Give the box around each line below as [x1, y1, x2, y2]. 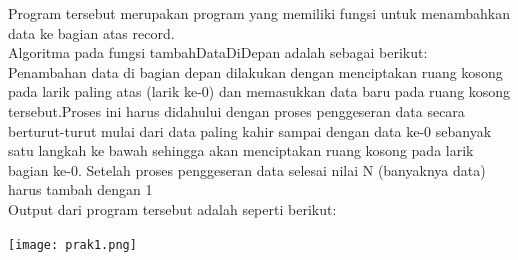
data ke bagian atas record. [8, 22, 175, 43]
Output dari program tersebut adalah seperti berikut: [8, 198, 337, 219]
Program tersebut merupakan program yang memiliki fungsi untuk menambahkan [8, 3, 510, 23]
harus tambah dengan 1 [8, 179, 153, 200]
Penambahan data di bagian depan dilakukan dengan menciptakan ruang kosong [8, 61, 503, 82]
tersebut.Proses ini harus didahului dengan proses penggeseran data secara [8, 100, 465, 121]
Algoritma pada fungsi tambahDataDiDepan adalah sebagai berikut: [8, 42, 428, 63]
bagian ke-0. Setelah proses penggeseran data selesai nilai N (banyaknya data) [8, 159, 486, 180]
